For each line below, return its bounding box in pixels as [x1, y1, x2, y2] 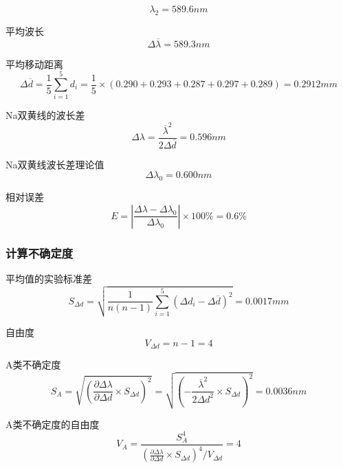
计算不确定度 [5, 244, 74, 261]
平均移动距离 [5, 56, 63, 71]
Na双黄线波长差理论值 [5, 157, 104, 171]
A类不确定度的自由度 [5, 416, 100, 431]
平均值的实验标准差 [5, 271, 92, 285]
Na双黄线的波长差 [5, 108, 85, 122]
